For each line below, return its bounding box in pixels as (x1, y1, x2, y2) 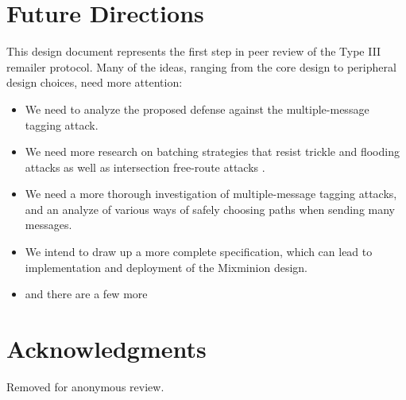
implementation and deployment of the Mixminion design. (25, 258, 307, 275)
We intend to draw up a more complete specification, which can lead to (25, 243, 373, 260)
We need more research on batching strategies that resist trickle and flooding (25, 143, 400, 160)
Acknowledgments (6, 332, 207, 365)
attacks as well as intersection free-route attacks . (25, 158, 265, 175)
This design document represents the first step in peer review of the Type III (6, 43, 381, 60)
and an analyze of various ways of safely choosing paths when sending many (25, 200, 396, 217)
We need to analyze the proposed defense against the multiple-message (25, 100, 369, 117)
